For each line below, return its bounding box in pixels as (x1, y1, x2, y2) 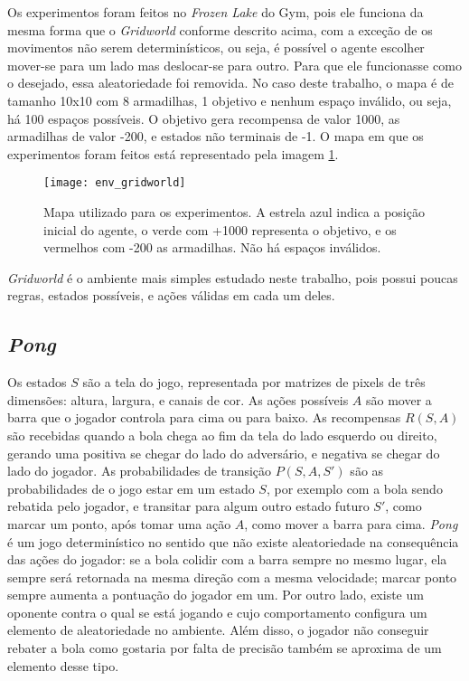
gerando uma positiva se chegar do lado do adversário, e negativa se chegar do (7, 443, 440, 462)
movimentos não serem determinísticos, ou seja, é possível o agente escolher (7, 38, 425, 57)
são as (350, 461, 384, 480)
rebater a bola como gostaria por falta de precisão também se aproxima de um (7, 638, 442, 657)
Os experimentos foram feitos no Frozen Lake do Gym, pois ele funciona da (7, 3, 424, 21)
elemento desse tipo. (7, 656, 119, 675)
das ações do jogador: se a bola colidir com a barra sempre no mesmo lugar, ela (7, 550, 447, 569)
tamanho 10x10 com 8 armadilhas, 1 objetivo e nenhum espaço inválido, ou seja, (7, 90, 452, 109)
